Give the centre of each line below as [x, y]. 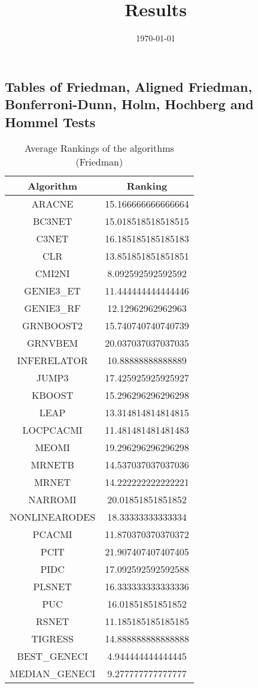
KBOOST [53, 395]
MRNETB [52, 465]
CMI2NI [52, 274]
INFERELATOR [52, 360]
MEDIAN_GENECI [53, 674]
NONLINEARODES [53, 517]
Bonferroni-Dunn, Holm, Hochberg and [129, 104]
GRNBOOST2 [53, 326]
